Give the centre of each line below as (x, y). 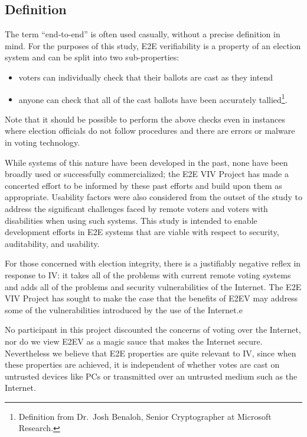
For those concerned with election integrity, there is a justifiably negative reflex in (153, 263)
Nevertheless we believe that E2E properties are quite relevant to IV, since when (151, 353)
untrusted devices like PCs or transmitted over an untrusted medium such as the (151, 376)
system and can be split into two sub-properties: (92, 57)
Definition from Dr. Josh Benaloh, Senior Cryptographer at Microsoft (145, 416)
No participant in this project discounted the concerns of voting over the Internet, (153, 330)
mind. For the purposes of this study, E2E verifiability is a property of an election (153, 45)
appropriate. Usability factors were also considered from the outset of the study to (153, 197)
